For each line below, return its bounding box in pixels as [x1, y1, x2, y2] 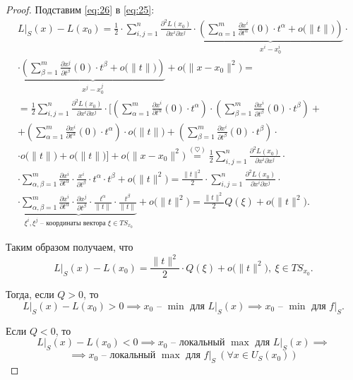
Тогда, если [6, 287, 54, 302]
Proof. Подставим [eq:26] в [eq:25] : [6, 2, 155, 16]
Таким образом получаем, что [6, 239, 133, 254]
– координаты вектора [40, 219, 106, 227]
